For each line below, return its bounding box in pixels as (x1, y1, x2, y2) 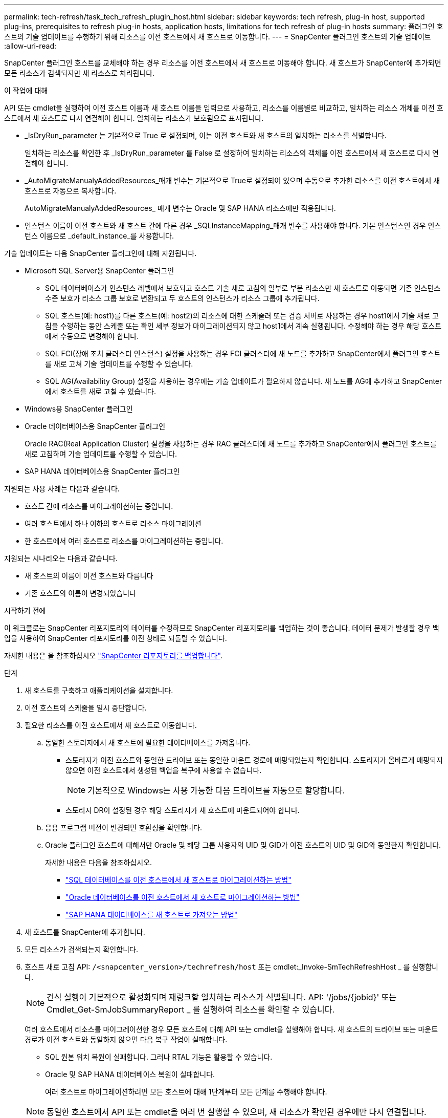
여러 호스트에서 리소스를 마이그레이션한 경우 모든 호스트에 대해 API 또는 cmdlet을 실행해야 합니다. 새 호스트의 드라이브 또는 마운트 (25, 1025, 438, 1034)
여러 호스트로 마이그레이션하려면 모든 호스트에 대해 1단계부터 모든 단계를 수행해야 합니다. (45, 1087, 327, 1096)
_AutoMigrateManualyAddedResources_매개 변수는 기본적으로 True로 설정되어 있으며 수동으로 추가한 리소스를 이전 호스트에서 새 (25, 176, 440, 185)
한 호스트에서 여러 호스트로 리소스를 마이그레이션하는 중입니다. (25, 536, 223, 545)
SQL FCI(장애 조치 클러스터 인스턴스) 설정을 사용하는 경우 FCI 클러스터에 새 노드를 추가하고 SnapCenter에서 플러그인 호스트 (45, 349, 441, 358)
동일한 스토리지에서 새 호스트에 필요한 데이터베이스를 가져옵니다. (45, 738, 251, 747)
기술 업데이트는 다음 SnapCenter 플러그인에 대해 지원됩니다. (4, 249, 197, 257)
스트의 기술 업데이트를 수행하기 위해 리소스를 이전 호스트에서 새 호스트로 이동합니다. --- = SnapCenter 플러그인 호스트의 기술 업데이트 (4, 32, 431, 41)
